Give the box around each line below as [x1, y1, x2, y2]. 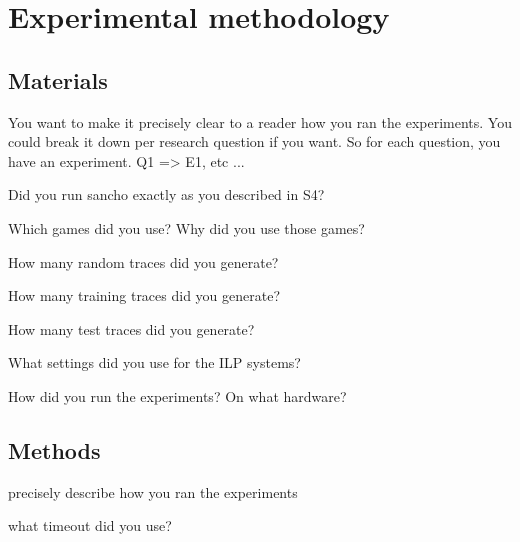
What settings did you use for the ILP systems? [8, 352, 301, 373]
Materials [8, 64, 108, 95]
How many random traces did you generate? [8, 251, 279, 272]
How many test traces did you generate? [8, 318, 255, 339]
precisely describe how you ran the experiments [8, 481, 298, 502]
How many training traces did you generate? [8, 285, 281, 306]
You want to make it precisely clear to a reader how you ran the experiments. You [8, 111, 512, 132]
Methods [8, 434, 101, 465]
